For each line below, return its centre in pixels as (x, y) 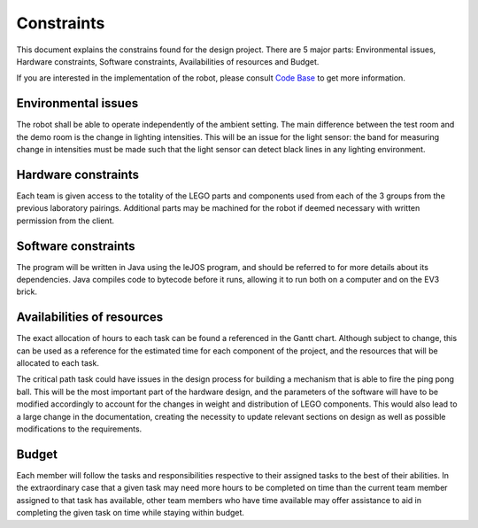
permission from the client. (66, 221)
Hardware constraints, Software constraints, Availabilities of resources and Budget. (168, 61)
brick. (27, 291)
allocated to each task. (58, 363)
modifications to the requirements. (79, 429)
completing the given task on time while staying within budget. (131, 513)
